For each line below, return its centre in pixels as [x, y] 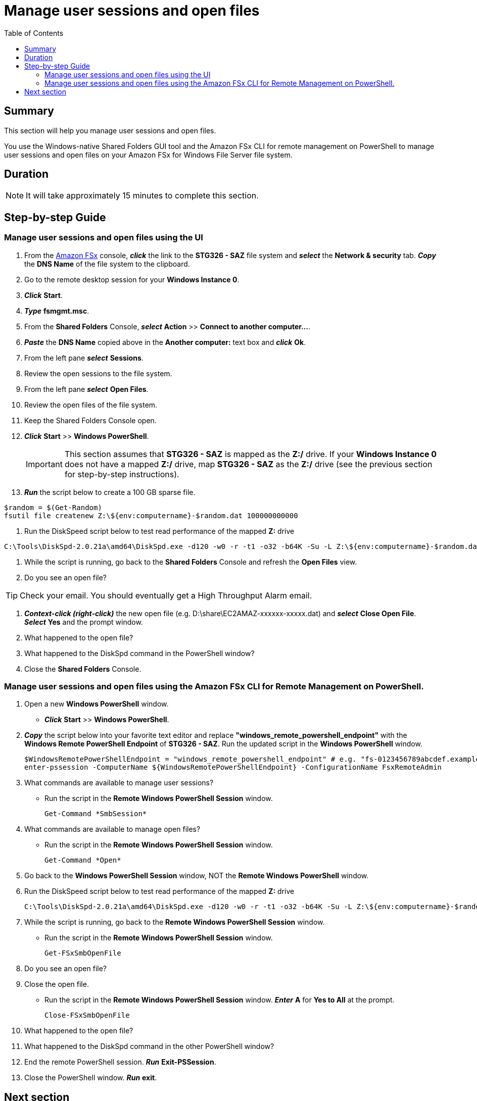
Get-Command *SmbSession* [96, 814]
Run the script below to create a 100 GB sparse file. [110, 492]
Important [44, 464]
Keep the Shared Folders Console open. [90, 420]
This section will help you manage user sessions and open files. [110, 130]
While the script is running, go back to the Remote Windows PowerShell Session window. [175, 922]
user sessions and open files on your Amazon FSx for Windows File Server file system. [148, 155]
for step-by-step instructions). [122, 474]
